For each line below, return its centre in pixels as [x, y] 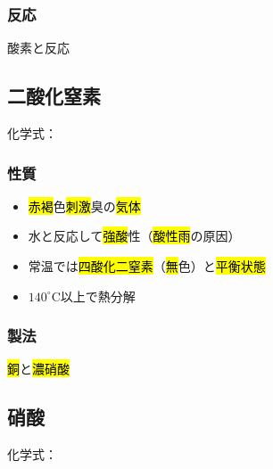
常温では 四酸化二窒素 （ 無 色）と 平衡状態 [147, 266]
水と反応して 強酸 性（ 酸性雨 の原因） [134, 236]
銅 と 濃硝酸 [38, 369]
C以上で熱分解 [93, 296]
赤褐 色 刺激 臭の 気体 [84, 206]
